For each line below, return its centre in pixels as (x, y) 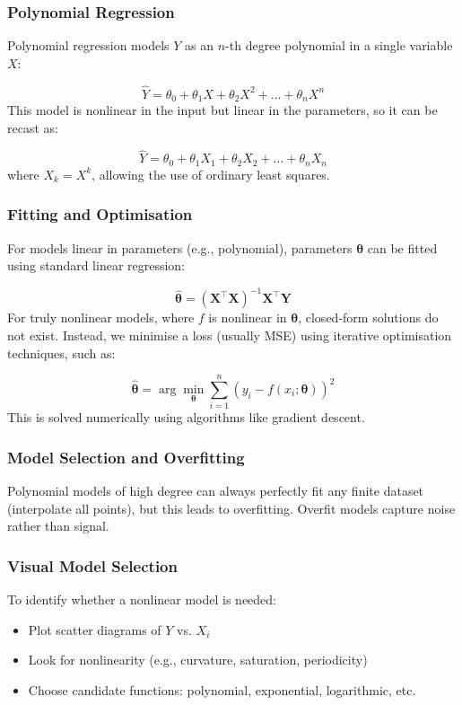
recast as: (33, 127)
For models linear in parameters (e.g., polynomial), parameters (180, 247)
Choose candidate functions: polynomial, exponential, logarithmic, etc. (222, 689)
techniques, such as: (61, 352)
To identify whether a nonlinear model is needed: (142, 599)
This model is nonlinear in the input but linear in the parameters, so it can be (222, 110)
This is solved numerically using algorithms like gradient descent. (186, 417)
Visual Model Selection (92, 565)
